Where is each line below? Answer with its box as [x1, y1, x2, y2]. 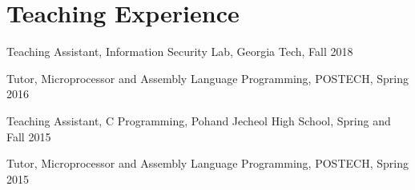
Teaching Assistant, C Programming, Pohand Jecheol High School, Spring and [6, 112, 391, 129]
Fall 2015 [6, 128, 51, 144]
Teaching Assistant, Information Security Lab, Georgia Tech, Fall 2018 [6, 43, 353, 60]
